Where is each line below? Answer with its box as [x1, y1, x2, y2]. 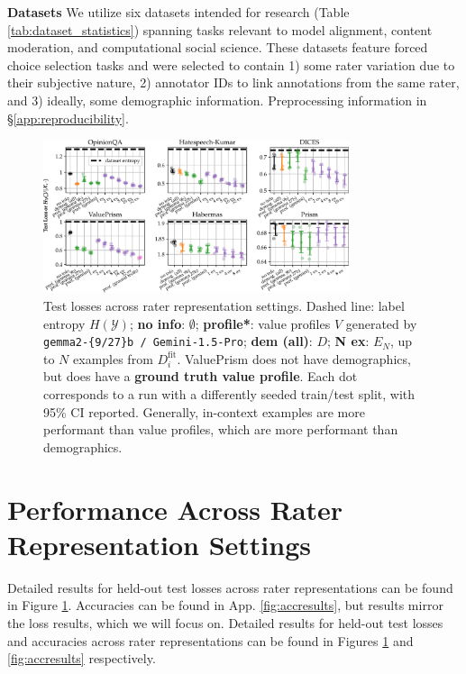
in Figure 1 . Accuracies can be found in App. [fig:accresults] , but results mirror [7, 596, 443, 615]
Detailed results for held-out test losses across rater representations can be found [7, 578, 453, 597]
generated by [345, 314, 417, 332]
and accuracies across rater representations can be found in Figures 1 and [7, 631, 414, 650]
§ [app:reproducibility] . [7, 108, 129, 127]
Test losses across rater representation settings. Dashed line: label [43, 296, 405, 314]
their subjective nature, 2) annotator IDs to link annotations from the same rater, [7, 73, 460, 92]
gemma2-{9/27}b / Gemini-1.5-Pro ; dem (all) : [43, 332, 313, 351]
